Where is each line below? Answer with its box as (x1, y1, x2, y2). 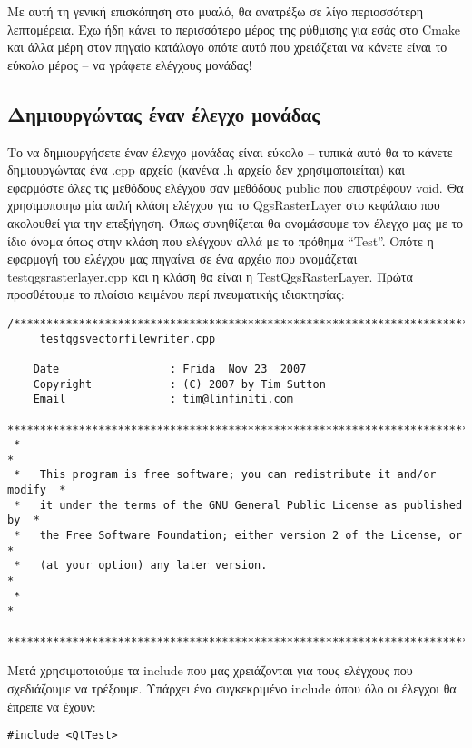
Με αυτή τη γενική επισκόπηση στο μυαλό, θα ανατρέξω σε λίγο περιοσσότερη (7, 2, 424, 20)
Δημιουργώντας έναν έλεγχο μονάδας (7, 99, 320, 127)
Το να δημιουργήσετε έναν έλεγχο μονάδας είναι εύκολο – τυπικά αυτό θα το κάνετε (7, 142, 453, 161)
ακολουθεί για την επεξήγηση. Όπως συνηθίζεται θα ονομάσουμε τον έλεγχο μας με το (7, 213, 464, 232)
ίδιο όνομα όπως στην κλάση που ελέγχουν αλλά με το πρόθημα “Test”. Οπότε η (7, 231, 434, 250)
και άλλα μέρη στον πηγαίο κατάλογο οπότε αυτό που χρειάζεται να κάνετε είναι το (7, 37, 447, 56)
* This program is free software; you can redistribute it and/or (14, 468, 437, 482)
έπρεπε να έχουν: (7, 696, 96, 715)
